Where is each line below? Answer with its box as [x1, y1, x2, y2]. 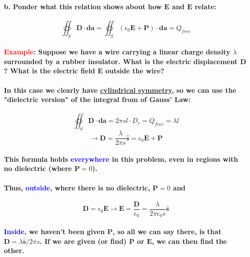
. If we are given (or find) [40, 236, 127, 246]
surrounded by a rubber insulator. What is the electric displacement [4, 56, 238, 66]
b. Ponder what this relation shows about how [4, 1, 162, 11]
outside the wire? [105, 66, 164, 76]
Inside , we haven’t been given [4, 226, 105, 236]
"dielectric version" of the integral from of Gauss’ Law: [4, 94, 191, 104]
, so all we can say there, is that [112, 226, 221, 236]
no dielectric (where [4, 163, 72, 173]
